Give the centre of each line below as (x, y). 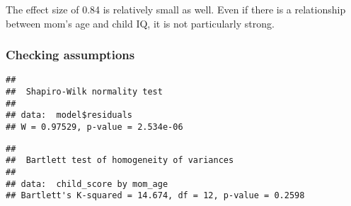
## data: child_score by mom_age (87, 184)
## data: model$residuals (69, 115)
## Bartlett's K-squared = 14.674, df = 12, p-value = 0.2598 (155, 196)
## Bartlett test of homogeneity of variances (120, 160)
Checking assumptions (70, 55)
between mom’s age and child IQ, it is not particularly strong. (140, 23)
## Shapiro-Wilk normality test (84, 92)
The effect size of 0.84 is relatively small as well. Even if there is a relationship (176, 9)
